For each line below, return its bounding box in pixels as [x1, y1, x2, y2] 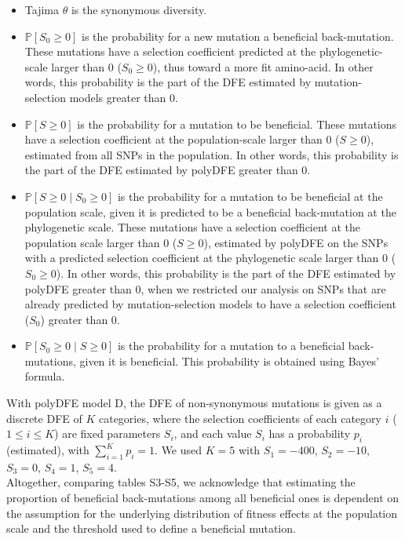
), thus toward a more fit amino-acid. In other [152, 58, 374, 75]
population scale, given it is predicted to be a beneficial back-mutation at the [24, 203, 396, 220]
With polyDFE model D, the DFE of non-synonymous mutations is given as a [6, 395, 382, 411]
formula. [24, 368, 65, 384]
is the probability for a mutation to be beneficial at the [117, 188, 383, 204]
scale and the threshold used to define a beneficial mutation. [6, 520, 296, 537]
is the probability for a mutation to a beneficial [117, 337, 345, 354]
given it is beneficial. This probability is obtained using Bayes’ [79, 352, 379, 369]
